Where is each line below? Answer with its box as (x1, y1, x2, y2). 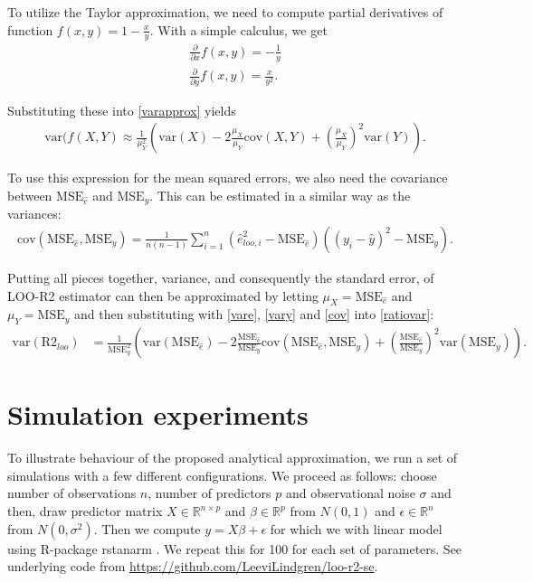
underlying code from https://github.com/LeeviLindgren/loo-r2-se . (7, 557, 378, 576)
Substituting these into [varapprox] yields (7, 100, 236, 119)
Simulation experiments (7, 396, 309, 433)
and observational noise (285, 483, 415, 502)
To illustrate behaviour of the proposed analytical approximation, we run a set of (7, 448, 458, 467)
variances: (7, 204, 62, 223)
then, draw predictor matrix (7, 502, 163, 521)
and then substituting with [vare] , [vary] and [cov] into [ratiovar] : (74, 305, 434, 324)
